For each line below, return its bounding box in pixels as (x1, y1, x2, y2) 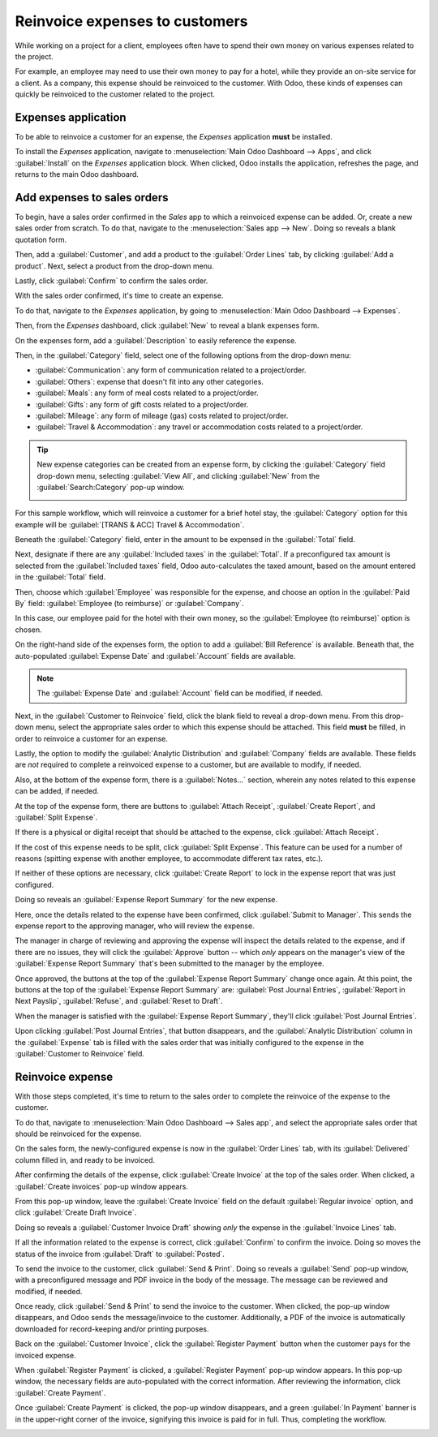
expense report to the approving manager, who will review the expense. (15, 921, 255, 931)
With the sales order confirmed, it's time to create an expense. (15, 290, 224, 300)
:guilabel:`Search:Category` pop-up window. (36, 482, 186, 492)
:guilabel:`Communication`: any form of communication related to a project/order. (35, 365, 307, 375)
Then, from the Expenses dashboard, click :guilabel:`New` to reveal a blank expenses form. (15, 321, 320, 330)
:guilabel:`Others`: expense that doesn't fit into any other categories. (35, 376, 264, 386)
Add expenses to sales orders (15, 191, 169, 204)
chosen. (15, 625, 42, 635)
